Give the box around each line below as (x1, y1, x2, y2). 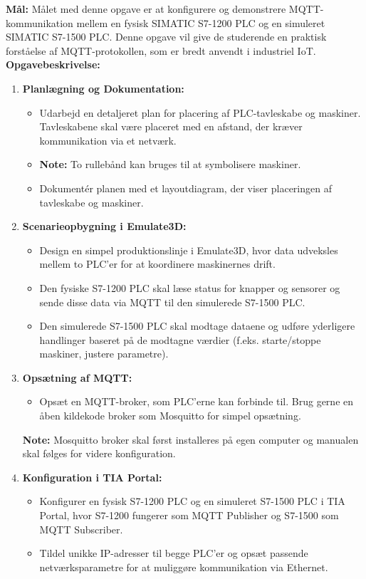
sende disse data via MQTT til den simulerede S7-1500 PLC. (39, 294, 305, 309)
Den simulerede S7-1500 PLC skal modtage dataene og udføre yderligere (39, 318, 355, 333)
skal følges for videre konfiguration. (22, 446, 176, 461)
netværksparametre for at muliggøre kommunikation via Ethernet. (39, 559, 328, 574)
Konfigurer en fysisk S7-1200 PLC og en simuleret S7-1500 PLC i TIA (39, 494, 345, 508)
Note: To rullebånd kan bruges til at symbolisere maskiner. (39, 157, 301, 172)
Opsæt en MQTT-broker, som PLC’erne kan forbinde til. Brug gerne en (39, 394, 354, 409)
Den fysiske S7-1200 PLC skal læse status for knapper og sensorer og (39, 280, 340, 295)
